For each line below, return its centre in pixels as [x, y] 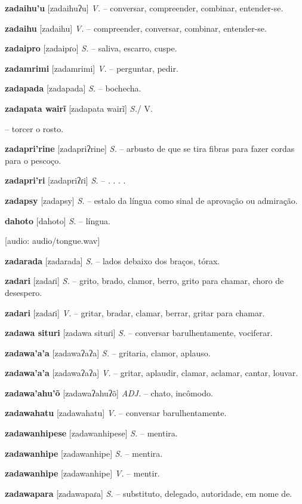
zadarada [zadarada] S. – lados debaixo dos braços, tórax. [113, 260]
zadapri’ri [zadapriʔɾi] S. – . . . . [65, 180]
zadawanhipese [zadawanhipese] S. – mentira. [91, 433]
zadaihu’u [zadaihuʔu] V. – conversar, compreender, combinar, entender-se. [144, 8]
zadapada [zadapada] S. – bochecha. [73, 88]
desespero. [24, 292]
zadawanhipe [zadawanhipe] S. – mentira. [84, 453]
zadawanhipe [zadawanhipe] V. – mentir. [82, 473]
